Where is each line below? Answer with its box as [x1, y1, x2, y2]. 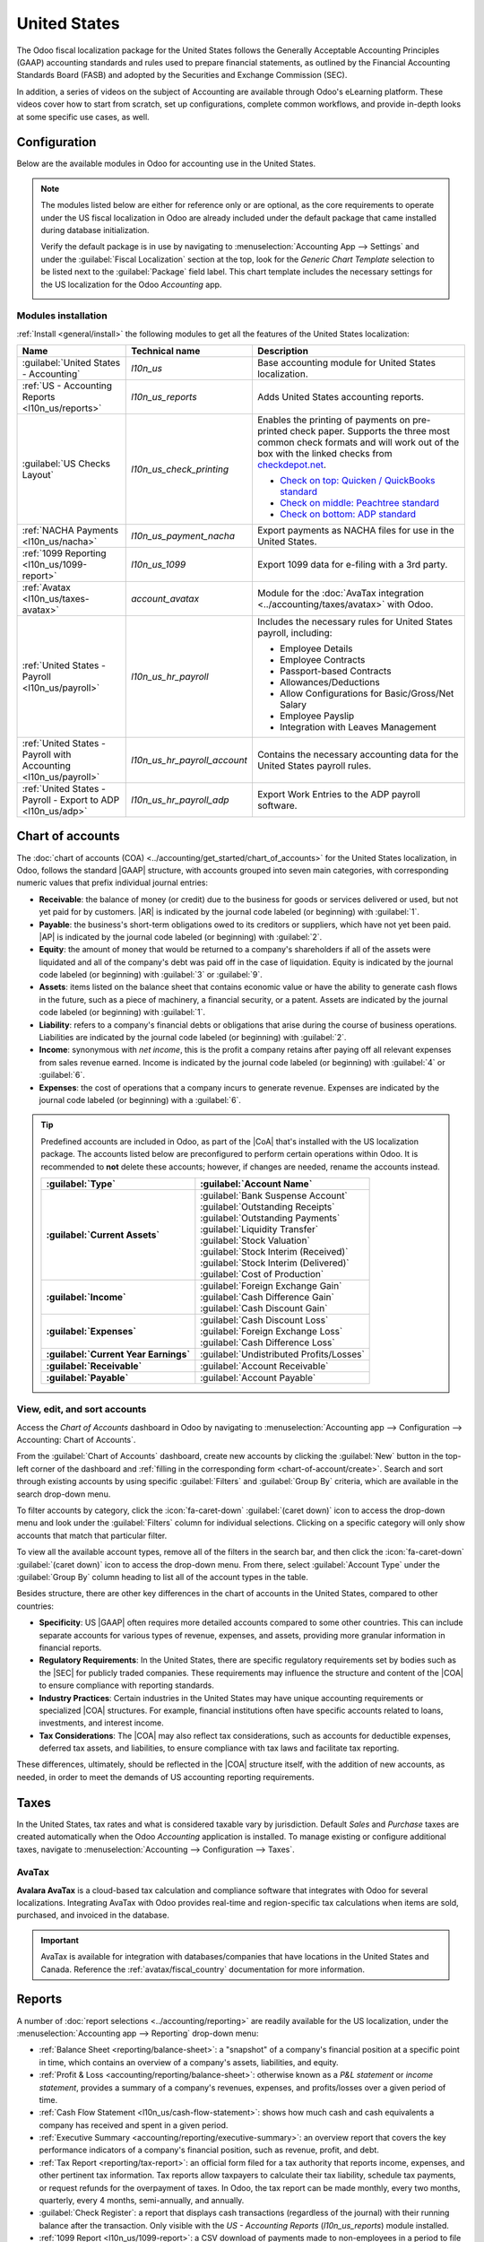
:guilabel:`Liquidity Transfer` [200, 1222, 318, 1235]
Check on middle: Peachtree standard [279, 497, 439, 509]
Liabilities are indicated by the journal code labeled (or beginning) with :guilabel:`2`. [39, 1032, 347, 1043]
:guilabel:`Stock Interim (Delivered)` [200, 1256, 350, 1269]
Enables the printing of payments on [256, 413, 411, 426]
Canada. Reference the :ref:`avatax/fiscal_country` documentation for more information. [40, 1964, 365, 1975]
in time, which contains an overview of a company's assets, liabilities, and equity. [39, 2056, 340, 2067]
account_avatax [131, 593, 200, 605]
